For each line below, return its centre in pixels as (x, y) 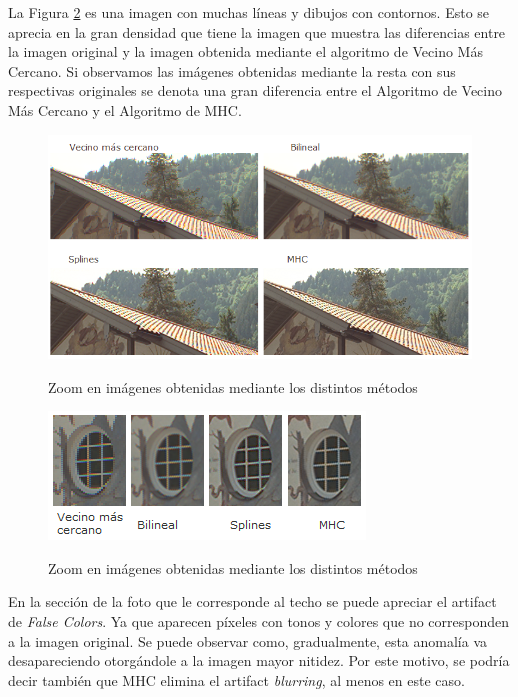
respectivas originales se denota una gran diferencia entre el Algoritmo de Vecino (255, 90)
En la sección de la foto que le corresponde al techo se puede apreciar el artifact (252, 601)
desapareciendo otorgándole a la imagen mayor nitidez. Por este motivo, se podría (259, 660)
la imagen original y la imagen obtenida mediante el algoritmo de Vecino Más (245, 51)
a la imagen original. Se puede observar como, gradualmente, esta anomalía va (248, 640)
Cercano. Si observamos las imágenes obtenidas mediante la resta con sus (232, 70)
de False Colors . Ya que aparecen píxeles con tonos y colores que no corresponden (259, 621)
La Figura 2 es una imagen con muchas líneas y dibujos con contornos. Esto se (249, 12)
